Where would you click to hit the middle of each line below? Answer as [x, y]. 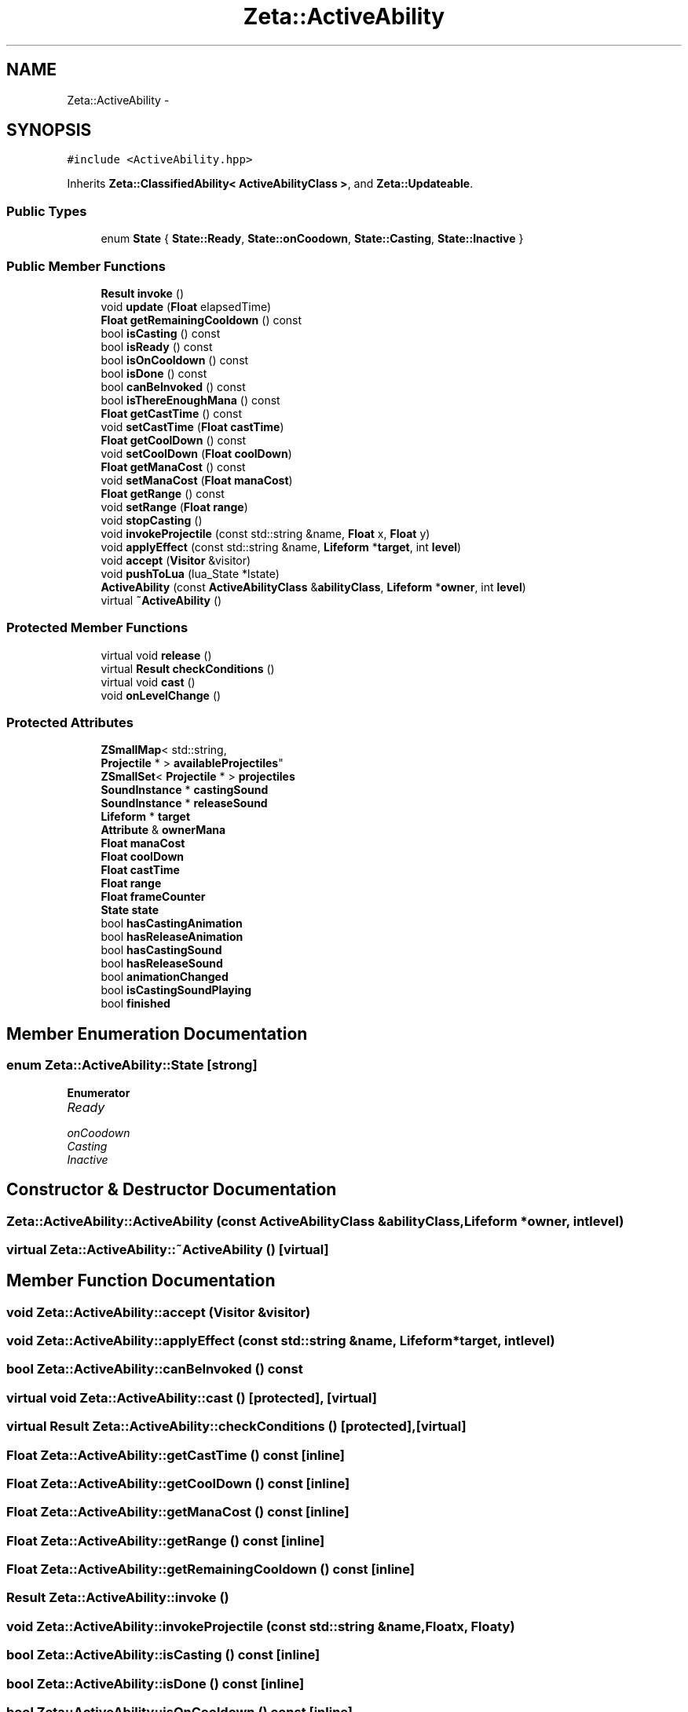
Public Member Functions [86, 266]
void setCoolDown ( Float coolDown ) [196, 453]
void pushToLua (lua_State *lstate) [190, 573]
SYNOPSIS [49, 130]
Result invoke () [143, 293]
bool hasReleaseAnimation [172, 937]
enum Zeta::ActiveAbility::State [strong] [132, 1065]
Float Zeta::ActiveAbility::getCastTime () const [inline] [176, 1455]
